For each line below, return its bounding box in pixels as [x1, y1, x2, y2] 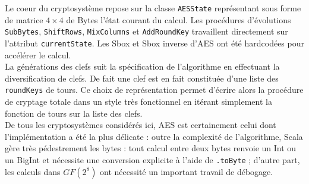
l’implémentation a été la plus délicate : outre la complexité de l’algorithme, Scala [5, 130, 303, 142]
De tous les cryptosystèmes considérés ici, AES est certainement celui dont [5, 118, 276, 131]
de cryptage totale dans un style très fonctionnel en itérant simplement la [5, 95, 272, 107]
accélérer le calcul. [5, 48, 71, 61]
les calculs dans [5, 165, 61, 177]
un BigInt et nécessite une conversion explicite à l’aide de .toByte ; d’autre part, [5, 153, 300, 166]
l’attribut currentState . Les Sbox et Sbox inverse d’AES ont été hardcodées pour [5, 36, 304, 49]
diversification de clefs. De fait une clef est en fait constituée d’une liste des [5, 71, 279, 84]
